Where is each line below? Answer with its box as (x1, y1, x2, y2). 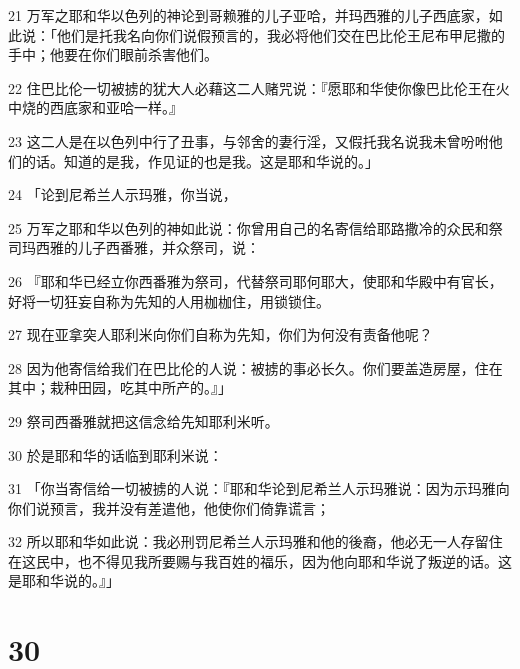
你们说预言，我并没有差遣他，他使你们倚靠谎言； (8, 497, 330, 518)
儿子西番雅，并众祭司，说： (77, 237, 260, 258)
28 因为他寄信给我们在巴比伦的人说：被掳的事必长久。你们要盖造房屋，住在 (8, 357, 503, 378)
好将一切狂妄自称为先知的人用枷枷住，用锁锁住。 (8, 290, 330, 311)
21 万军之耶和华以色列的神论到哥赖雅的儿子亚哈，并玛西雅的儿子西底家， (8, 5, 489, 25)
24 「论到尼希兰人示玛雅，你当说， (8, 184, 237, 205)
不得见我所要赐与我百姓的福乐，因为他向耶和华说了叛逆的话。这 (91, 550, 512, 571)
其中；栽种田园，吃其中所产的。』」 (8, 377, 232, 398)
